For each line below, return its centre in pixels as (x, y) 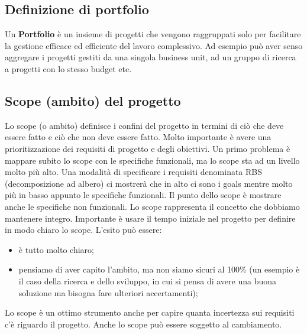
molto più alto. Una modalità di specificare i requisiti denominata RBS (134, 172)
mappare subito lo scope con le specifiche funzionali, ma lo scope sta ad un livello (152, 160)
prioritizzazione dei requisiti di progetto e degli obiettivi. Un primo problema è (148, 148)
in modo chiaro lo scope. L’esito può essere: (83, 230)
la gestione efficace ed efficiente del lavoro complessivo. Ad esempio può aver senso (154, 45)
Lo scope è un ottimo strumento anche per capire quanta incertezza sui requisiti (150, 312)
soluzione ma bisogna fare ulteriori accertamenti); (108, 292)
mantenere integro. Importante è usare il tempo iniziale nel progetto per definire (150, 218)
